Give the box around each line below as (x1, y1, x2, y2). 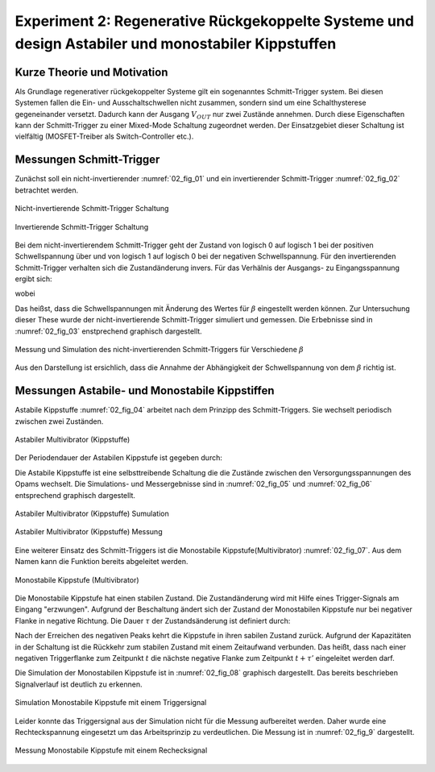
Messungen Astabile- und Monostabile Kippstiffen (14, 384, 275, 398)
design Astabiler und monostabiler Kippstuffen (14, 35, 337, 52)
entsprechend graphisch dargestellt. (14, 490, 136, 500)
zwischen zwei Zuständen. (14, 416, 104, 426)
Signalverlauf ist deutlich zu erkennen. (14, 679, 143, 689)
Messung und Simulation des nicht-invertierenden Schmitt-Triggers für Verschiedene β (14, 345, 304, 355)
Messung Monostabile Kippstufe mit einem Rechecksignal (14, 745, 208, 755)
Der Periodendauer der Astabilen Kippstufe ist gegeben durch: (14, 453, 223, 463)
